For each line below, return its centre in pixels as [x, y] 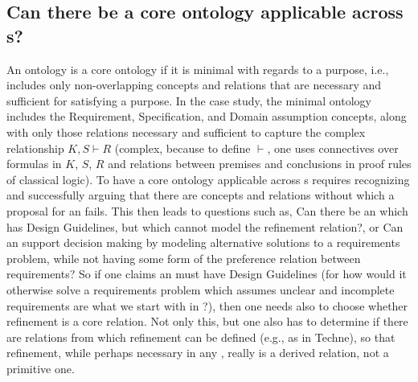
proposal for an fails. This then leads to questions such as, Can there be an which [207, 210]
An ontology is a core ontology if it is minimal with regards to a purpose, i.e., [198, 69]
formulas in [34, 164]
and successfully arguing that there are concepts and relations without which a [201, 195]
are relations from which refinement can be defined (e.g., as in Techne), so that [201, 337]
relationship [35, 148]
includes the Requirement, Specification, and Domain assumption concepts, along [207, 116]
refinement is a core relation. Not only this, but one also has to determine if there [207, 321]
